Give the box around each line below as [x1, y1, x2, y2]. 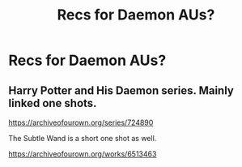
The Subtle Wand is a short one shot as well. [8, 134, 157, 143]
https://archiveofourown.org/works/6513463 [8, 149, 157, 159]
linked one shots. [8, 96, 97, 110]
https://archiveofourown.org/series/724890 [8, 118, 154, 127]
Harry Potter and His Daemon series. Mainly [8, 83, 235, 97]
